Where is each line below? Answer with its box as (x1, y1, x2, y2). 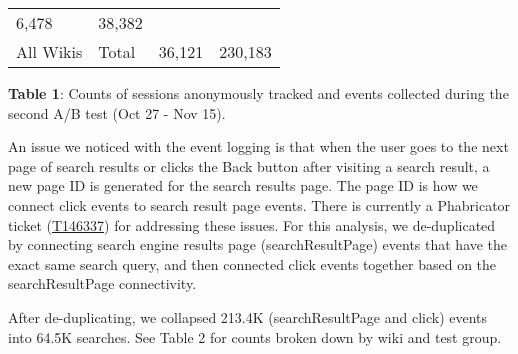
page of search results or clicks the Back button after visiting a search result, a (8, 155, 490, 176)
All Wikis (16, 40, 83, 63)
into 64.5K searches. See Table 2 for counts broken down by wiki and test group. (8, 326, 502, 347)
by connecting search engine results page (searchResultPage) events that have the (8, 234, 508, 255)
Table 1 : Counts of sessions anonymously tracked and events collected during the (8, 83, 509, 103)
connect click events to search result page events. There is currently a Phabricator (8, 194, 511, 215)
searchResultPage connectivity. (8, 273, 197, 294)
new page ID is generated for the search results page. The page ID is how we (8, 175, 478, 196)
